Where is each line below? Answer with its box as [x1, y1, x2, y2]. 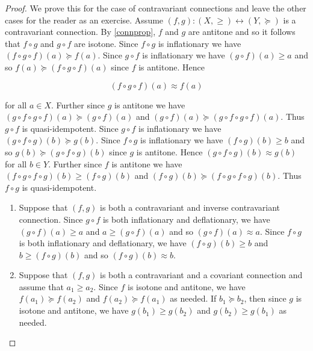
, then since [244, 292, 287, 305]
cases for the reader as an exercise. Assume [5, 13, 164, 26]
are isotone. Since [73, 37, 138, 49]
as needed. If [170, 292, 217, 305]
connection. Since [19, 213, 83, 225]
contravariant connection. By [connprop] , [5, 25, 156, 38]
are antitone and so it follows [188, 25, 296, 38]
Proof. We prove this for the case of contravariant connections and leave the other [5, 2, 306, 14]
